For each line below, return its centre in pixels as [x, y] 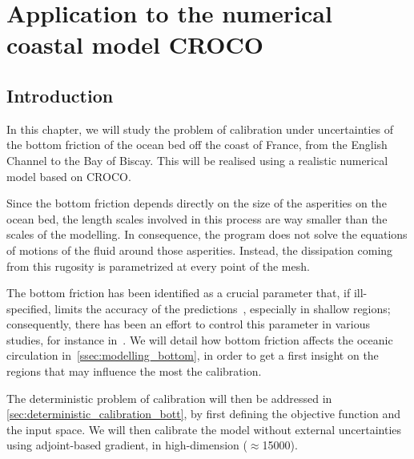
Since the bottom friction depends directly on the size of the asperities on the [197, 203]
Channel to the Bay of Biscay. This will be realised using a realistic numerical [197, 160]
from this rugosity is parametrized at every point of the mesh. [158, 266]
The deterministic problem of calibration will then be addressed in [169, 398]
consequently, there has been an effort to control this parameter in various [188, 324]
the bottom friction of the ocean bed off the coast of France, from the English [197, 145]
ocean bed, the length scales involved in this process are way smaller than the [197, 218]
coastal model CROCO [135, 44]
